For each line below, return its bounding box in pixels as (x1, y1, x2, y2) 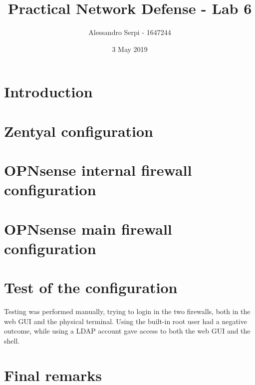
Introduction (4, 81, 93, 102)
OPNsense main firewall (4, 218, 172, 239)
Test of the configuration (4, 277, 178, 298)
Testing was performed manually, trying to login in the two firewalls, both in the (4, 306, 251, 317)
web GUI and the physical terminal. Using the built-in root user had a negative (4, 316, 247, 326)
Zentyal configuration (4, 120, 154, 141)
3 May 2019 (112, 43, 148, 54)
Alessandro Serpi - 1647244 (88, 27, 171, 37)
